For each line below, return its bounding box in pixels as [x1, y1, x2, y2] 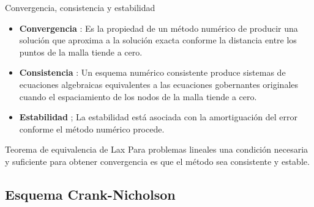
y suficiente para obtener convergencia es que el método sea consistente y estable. [5, 154, 310, 167]
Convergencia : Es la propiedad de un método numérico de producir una [19, 21, 298, 34]
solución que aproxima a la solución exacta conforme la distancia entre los [19, 34, 297, 46]
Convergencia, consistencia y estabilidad [5, 1, 155, 13]
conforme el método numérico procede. [19, 122, 165, 135]
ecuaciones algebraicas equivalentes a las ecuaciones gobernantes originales [19, 78, 299, 90]
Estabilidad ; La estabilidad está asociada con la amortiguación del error [19, 111, 297, 123]
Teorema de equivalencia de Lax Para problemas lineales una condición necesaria [5, 143, 308, 156]
